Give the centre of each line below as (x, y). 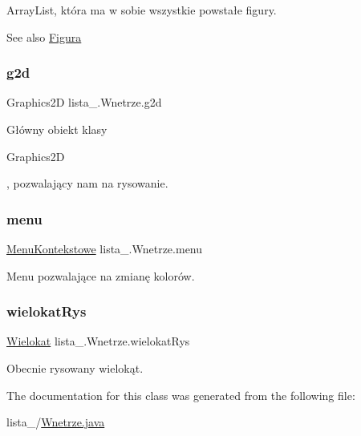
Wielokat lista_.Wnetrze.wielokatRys (98, 341)
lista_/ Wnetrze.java (56, 422)
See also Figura (44, 36)
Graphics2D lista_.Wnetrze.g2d (84, 102)
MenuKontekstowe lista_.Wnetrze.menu (105, 248)
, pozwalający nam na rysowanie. (87, 183)
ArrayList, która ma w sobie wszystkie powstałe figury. (142, 10)
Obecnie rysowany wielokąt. (75, 368)
